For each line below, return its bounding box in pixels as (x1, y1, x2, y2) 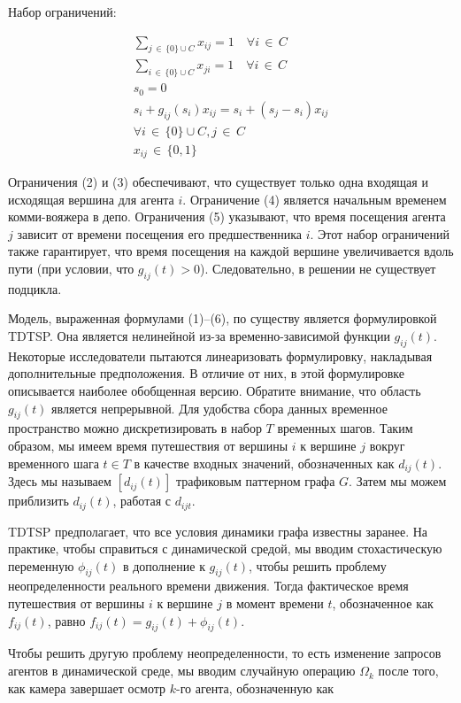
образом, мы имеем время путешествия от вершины (8, 436, 288, 454)
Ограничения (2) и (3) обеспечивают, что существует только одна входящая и (8, 173, 428, 191)
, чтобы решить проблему (249, 556, 387, 575)
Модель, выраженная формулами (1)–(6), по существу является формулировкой (8, 309, 437, 328)
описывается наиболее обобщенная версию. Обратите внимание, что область (8, 382, 421, 400)
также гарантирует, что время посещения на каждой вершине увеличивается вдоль (8, 242, 454, 260)
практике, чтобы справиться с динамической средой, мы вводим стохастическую (8, 539, 442, 558)
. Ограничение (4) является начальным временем (182, 189, 447, 208)
